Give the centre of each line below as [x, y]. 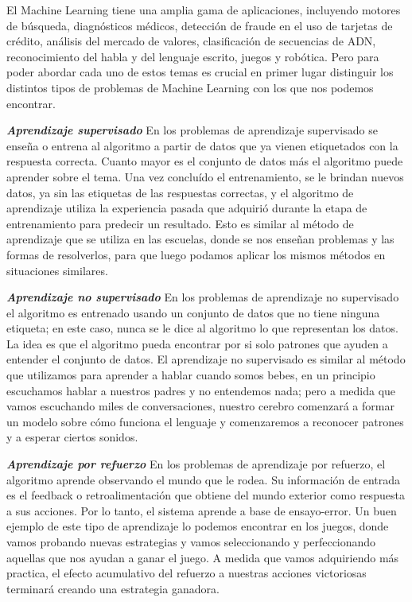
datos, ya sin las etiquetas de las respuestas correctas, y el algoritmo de [180, 192]
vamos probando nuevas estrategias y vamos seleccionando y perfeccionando [191, 542]
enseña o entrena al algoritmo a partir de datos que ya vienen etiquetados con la [202, 145]
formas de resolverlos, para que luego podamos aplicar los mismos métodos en [196, 254]
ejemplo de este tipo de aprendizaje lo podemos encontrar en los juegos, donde [198, 526]
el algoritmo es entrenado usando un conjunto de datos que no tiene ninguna [193, 312]
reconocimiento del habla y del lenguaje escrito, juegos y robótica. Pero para [193, 56]
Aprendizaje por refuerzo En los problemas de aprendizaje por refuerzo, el [196, 464]
